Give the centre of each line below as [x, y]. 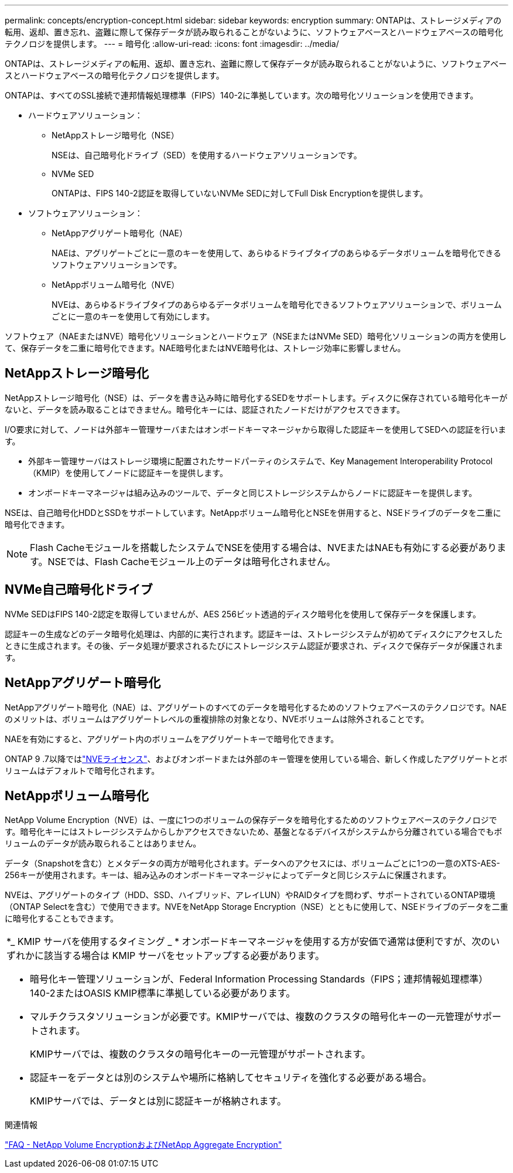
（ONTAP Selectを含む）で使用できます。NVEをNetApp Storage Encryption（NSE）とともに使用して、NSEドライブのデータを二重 [256, 907]
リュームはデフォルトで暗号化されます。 [82, 770]
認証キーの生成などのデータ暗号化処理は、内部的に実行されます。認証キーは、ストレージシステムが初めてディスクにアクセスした [254, 634]
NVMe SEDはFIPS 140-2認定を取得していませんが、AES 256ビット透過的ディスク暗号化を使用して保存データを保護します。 [243, 614]
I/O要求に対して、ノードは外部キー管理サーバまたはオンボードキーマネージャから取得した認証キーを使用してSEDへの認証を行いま [256, 429]
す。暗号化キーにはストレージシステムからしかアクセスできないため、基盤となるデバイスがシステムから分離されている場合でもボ [254, 832]
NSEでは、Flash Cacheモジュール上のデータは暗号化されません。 [192, 561]
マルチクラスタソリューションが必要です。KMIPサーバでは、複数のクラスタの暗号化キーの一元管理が [252, 1017]
